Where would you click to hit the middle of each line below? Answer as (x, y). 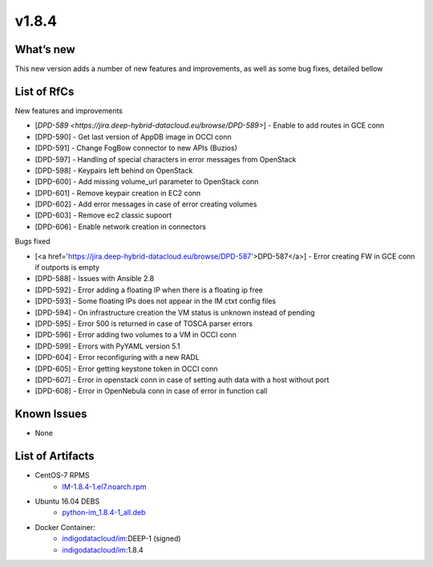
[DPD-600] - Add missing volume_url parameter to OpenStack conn (147, 182)
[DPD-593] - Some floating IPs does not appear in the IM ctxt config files (156, 301)
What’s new (45, 49)
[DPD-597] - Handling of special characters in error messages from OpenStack (166, 159)
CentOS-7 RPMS (62, 475)
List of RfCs (45, 91)
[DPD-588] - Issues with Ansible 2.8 (95, 279)
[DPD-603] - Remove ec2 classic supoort (103, 215)
